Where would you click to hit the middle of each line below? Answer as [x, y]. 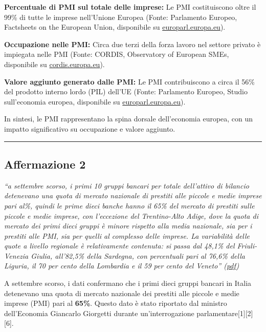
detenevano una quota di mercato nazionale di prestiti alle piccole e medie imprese [133, 195]
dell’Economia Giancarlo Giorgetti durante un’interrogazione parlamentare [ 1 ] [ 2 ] [129, 313]
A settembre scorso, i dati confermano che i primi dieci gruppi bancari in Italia [128, 283]
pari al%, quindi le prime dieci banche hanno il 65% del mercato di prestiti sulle [129, 205]
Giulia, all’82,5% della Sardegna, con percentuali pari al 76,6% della [138, 255]
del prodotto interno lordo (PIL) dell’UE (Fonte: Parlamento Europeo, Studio [126, 91]
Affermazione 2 [45, 164]
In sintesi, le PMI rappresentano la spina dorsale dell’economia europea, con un [129, 119]
